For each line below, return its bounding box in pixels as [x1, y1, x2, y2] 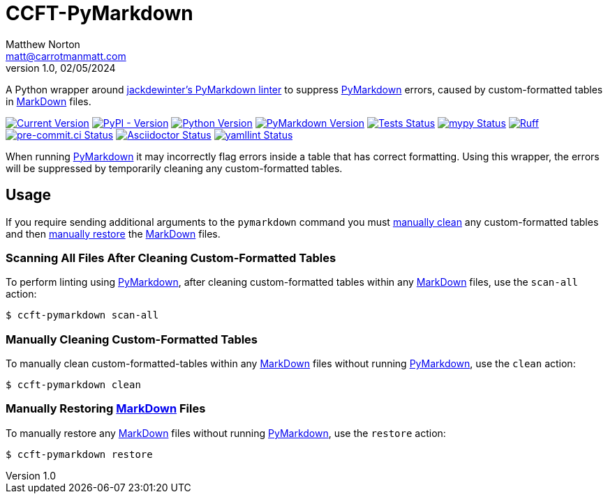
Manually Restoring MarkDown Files [6, 401, 206, 416]
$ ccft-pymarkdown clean [6, 379, 141, 391]
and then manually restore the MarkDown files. [6, 227, 221, 240]
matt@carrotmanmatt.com [6, 49, 126, 62]
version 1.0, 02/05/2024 [6, 61, 116, 74]
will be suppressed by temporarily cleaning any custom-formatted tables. [6, 162, 343, 174]
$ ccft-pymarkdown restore [6, 448, 153, 460]
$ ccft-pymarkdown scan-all [6, 309, 159, 321]
